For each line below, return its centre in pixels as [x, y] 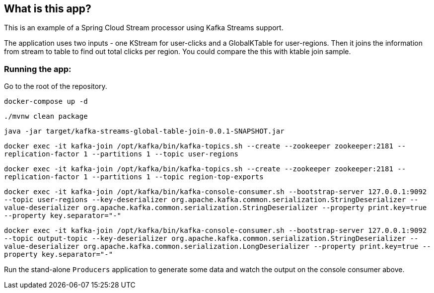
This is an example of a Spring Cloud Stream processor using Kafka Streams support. [144, 28]
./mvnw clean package [46, 116]
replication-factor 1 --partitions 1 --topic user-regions [121, 154]
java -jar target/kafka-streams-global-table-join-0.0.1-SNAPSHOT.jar [144, 131]
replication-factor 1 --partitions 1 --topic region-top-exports [134, 177]
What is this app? [48, 9]
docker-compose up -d [46, 102]
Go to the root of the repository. [56, 86]
